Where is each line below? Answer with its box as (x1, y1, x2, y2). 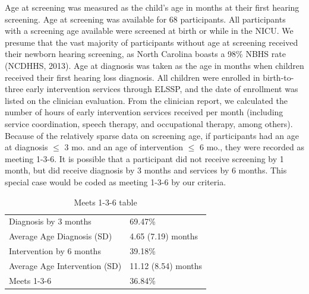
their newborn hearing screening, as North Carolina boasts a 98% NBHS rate (5, 48, 286, 60)
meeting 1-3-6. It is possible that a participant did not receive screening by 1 (5, 152, 284, 165)
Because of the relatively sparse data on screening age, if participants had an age (5, 129, 299, 141)
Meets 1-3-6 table (74, 195, 137, 208)
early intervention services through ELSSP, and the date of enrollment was (26, 83, 298, 95)
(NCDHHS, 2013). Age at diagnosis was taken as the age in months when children (5, 59, 304, 71)
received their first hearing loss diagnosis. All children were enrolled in (5, 71, 260, 83)
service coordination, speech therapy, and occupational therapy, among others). (5, 117, 293, 129)
